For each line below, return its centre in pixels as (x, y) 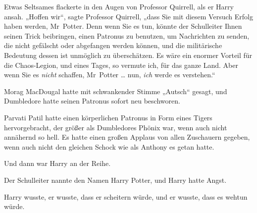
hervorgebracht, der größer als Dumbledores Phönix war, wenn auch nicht (116, 127)
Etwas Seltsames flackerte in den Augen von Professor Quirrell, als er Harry (119, 6)
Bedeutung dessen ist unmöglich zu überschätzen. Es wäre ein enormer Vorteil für (128, 55)
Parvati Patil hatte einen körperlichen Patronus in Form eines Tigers (108, 117)
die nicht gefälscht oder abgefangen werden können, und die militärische (113, 45)
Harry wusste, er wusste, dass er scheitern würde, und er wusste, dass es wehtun (126, 196)
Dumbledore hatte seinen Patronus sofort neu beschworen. (92, 101)
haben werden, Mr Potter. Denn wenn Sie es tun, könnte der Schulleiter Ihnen (123, 26)
